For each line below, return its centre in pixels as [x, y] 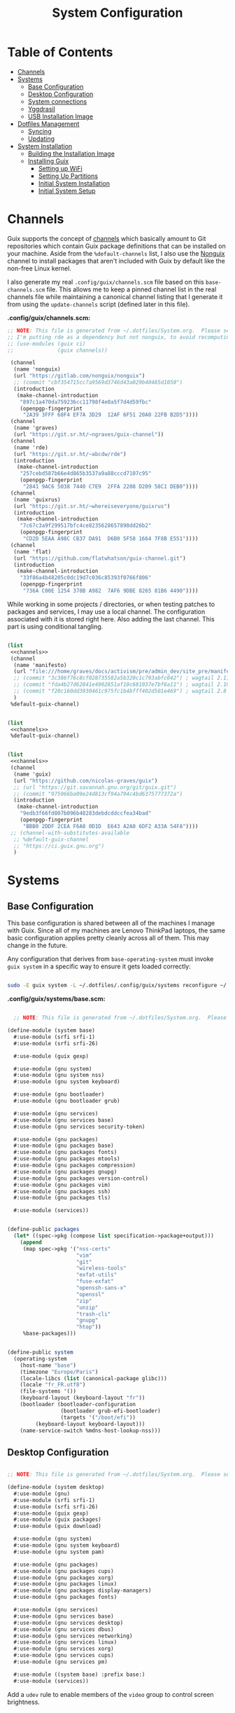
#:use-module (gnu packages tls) [62, 1198]
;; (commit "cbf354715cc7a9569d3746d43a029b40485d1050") [98, 383]
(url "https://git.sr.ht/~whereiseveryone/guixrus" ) [92, 506]
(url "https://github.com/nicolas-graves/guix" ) [86, 780]
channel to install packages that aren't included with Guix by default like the [116, 261]
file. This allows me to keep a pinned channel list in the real [131, 289]
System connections [57, 101]
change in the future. [37, 945]
